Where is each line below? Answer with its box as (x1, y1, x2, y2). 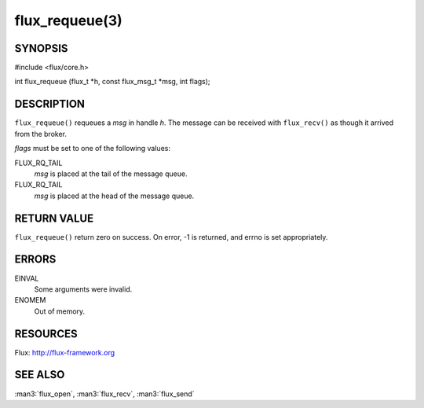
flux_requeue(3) (14, 12, 123, 29)
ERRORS (14, 252, 57, 266)
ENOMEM (14, 296, 46, 305)
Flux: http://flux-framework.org (14, 347, 115, 357)
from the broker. (14, 129, 67, 138)
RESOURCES (14, 327, 78, 340)
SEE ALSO (14, 368, 65, 381)
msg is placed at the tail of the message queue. (34, 169, 188, 178)
